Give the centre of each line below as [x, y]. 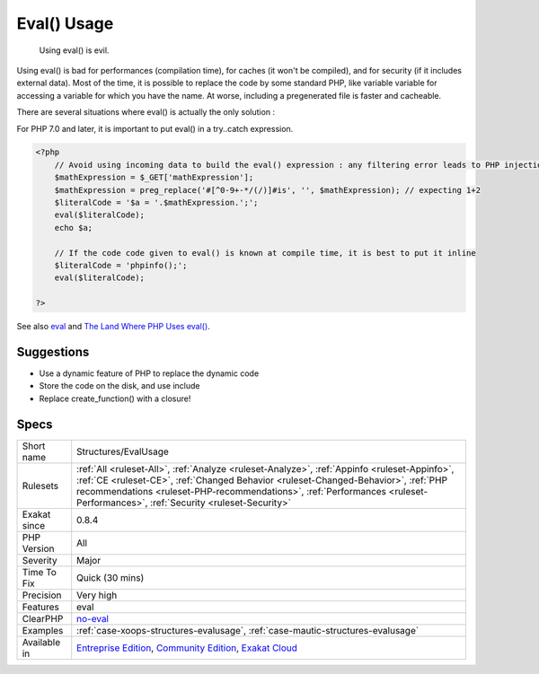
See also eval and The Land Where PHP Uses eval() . [113, 327]
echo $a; [74, 228]
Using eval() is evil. [74, 50]
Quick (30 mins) [110, 577]
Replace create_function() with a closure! [115, 398]
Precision [42, 595]
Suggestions [53, 351]
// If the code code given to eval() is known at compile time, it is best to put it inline [265, 253]
